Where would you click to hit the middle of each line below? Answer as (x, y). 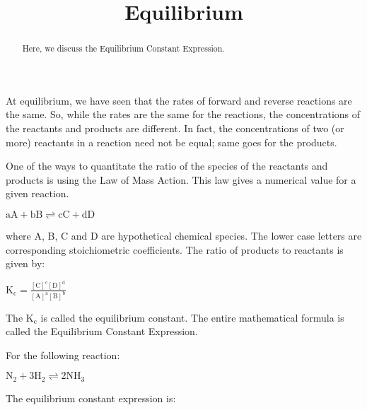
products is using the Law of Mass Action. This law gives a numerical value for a (181, 179)
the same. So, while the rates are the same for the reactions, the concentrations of (183, 114)
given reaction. (37, 193)
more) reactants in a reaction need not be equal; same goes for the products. (171, 142)
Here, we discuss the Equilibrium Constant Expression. (123, 48)
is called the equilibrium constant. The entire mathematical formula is (192, 317)
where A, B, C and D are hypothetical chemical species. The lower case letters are (184, 235)
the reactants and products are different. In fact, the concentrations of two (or (175, 128)
